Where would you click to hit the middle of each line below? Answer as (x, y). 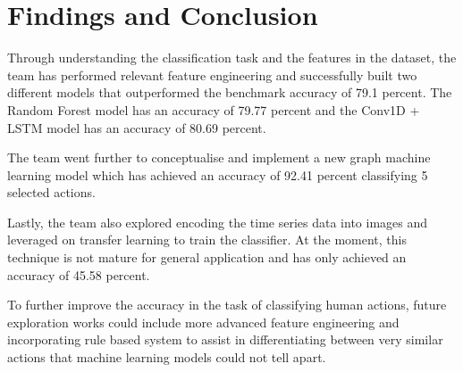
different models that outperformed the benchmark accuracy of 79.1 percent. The (230, 92)
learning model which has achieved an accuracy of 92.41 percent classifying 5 (218, 174)
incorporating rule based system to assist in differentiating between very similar (225, 339)
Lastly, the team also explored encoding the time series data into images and (218, 222)
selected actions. (51, 192)
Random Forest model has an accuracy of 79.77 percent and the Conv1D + (214, 109)
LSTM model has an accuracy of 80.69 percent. (137, 127)
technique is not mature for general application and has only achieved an (207, 257)
